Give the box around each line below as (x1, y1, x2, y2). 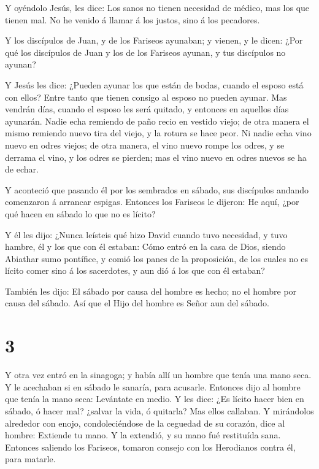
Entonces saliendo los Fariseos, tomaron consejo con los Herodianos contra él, (5, 440, 296, 453)
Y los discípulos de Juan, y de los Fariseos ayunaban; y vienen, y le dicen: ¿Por (5, 34, 303, 47)
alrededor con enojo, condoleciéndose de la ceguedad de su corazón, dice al (5, 416, 285, 429)
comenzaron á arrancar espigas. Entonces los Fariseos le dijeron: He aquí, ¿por (5, 195, 299, 208)
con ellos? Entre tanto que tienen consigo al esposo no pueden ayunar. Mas (5, 90, 287, 103)
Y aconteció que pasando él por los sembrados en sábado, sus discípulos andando (5, 183, 309, 196)
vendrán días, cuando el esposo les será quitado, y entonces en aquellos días (5, 103, 289, 115)
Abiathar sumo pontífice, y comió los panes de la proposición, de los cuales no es (5, 252, 309, 265)
